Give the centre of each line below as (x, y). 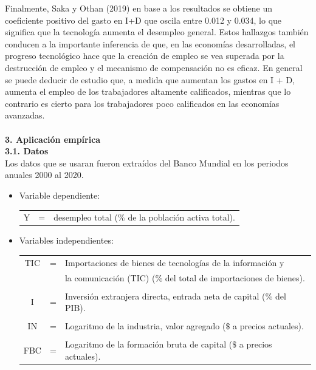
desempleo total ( (86, 217)
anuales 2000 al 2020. (44, 175)
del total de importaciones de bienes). (235, 277)
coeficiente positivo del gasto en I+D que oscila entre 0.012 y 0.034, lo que (143, 20)
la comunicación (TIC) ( (110, 277)
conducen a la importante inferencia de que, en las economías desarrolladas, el (150, 43)
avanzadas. (25, 115)
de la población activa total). (181, 217)
